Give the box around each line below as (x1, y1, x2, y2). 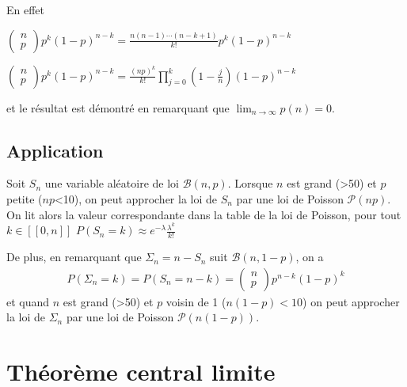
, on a (295, 249, 324, 265)
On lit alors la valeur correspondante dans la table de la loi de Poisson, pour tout (6, 206, 401, 222)
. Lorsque (227, 175, 273, 192)
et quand (6, 293, 50, 309)
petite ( (6, 190, 43, 207)
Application (6, 138, 104, 162)
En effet (6, 2, 45, 17)
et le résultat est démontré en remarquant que (6, 99, 230, 116)
